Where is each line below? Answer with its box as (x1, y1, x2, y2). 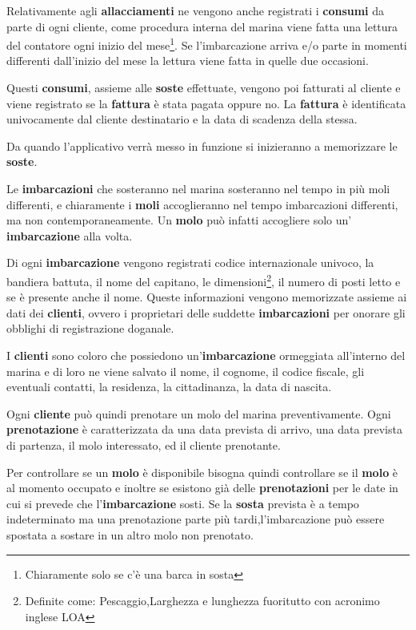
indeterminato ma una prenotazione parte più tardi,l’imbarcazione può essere (6, 511, 385, 527)
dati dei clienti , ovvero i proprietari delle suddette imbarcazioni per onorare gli (6, 304, 406, 321)
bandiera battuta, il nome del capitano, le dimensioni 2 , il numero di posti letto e (6, 270, 401, 289)
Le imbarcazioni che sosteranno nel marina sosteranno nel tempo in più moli (6, 180, 390, 196)
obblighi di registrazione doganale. (6, 320, 174, 337)
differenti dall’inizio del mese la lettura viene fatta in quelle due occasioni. (6, 52, 369, 69)
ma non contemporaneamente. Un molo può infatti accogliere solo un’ (6, 212, 352, 228)
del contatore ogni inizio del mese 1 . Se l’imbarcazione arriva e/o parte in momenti (6, 34, 407, 53)
